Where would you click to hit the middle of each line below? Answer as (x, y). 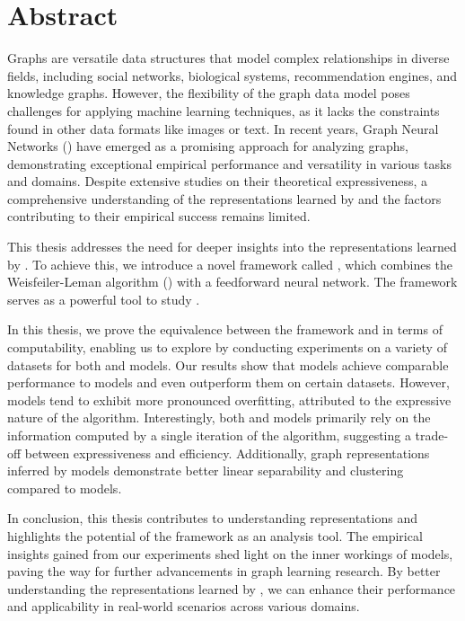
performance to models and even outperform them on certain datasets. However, (228, 382)
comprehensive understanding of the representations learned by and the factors (224, 198)
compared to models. (65, 488)
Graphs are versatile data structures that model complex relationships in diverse (228, 58)
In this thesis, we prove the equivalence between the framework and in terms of (225, 329)
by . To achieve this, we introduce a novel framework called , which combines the (230, 264)
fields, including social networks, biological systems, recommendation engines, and (232, 75)
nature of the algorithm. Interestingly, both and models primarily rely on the (219, 417)
